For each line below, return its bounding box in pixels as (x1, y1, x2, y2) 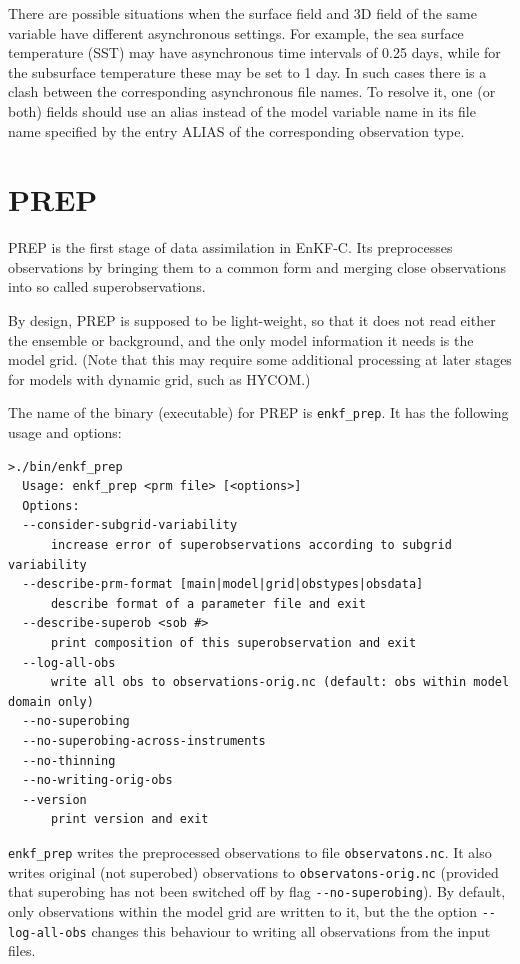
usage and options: (8, 422, 122, 443)
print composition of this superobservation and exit (50, 636, 417, 651)
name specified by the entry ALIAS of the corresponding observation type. (8, 120, 465, 141)
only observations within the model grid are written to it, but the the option (8, 900, 477, 921)
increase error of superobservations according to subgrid (50, 538, 452, 553)
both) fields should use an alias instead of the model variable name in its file (8, 100, 476, 121)
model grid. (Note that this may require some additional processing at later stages (8, 349, 512, 370)
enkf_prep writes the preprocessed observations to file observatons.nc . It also (8, 841, 492, 862)
